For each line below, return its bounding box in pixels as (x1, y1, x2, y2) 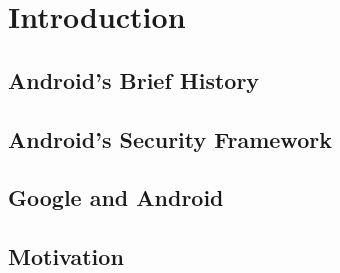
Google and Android (8, 182, 224, 213)
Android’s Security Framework (8, 123, 332, 154)
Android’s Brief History (8, 64, 260, 95)
